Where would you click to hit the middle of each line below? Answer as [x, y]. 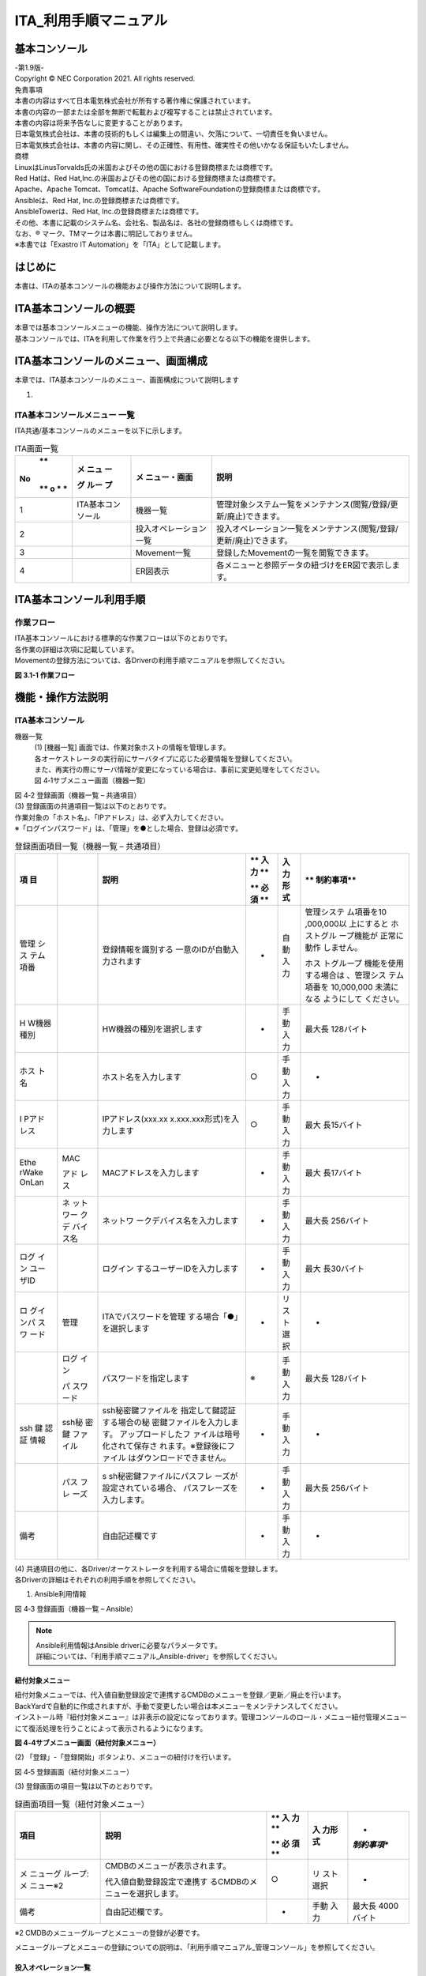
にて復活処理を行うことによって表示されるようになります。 [111, 1728]
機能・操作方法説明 [61, 698]
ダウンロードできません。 [183, 1457]
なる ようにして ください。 [355, 998]
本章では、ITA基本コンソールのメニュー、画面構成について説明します [127, 380]
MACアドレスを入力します [151, 1172]
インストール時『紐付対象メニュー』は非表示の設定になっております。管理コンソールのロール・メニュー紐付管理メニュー [211, 1717]
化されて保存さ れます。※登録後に [165, 1446]
